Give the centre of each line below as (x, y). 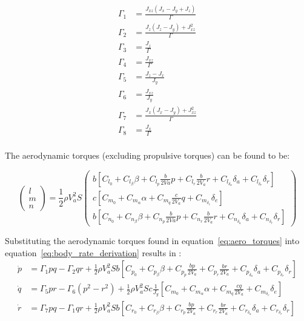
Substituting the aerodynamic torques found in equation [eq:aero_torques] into (152, 240)
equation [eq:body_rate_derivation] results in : (93, 252)
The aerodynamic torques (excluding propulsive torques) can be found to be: (147, 155)
